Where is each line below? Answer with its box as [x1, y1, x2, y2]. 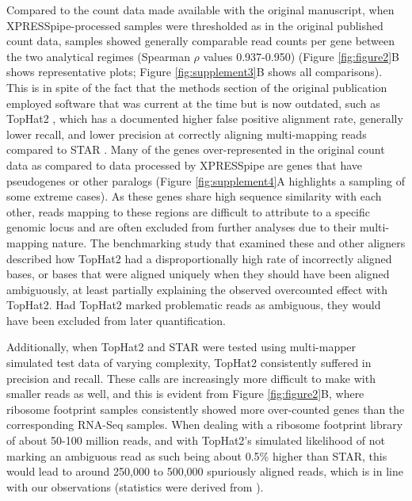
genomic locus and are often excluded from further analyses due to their [6, 219, 357, 235]
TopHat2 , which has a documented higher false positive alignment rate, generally [6, 110, 403, 127]
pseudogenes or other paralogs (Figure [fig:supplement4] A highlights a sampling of [6, 172, 405, 189]
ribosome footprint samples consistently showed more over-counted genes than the [6, 400, 405, 417]
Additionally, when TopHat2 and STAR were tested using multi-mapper [6, 338, 357, 355]
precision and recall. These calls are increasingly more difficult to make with [6, 369, 376, 386]
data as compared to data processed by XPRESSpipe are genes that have [6, 156, 362, 173]
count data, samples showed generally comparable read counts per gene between [6, 33, 395, 49]
